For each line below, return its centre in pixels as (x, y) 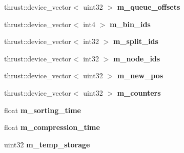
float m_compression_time (52, 127)
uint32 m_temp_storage (47, 144)
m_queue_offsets (149, 7)
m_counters (139, 92)
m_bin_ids (130, 24)
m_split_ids (136, 41)
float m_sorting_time (43, 110)
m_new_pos (140, 75)
